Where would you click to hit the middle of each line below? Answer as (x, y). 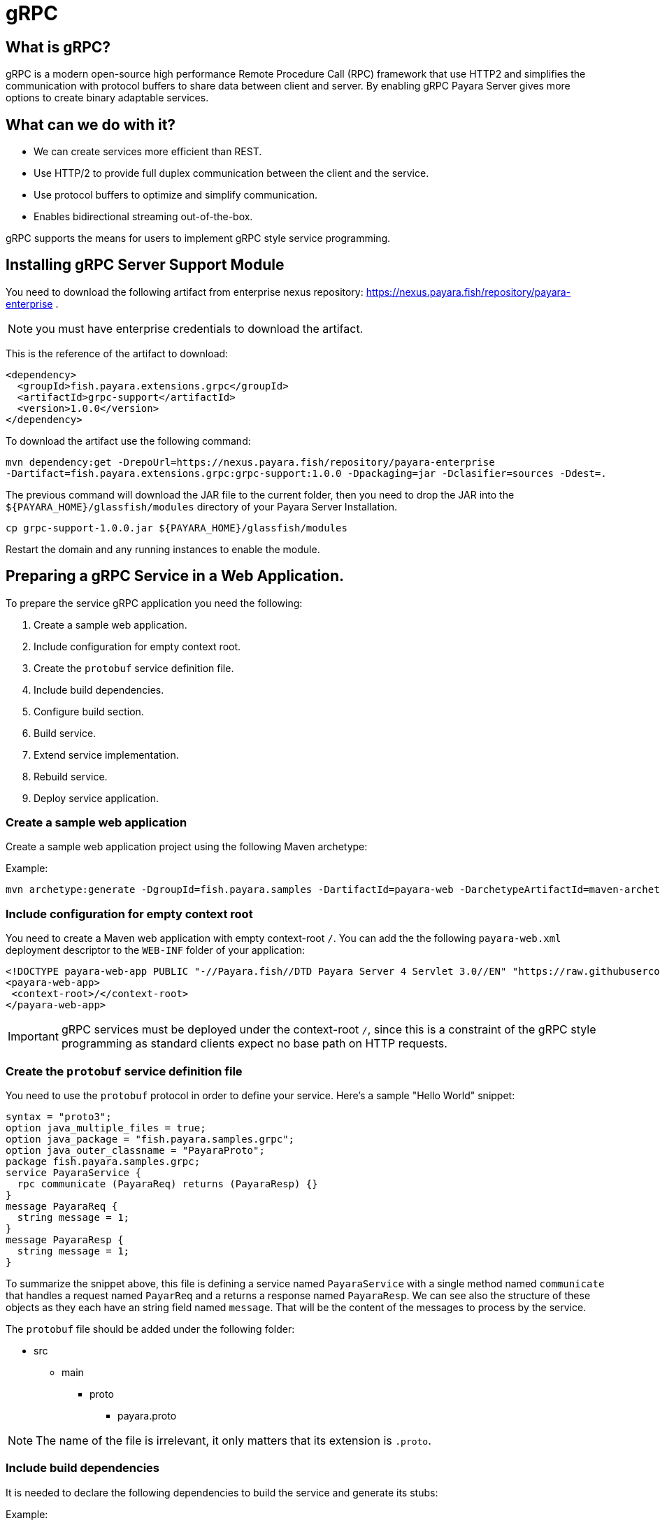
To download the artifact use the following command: (128, 441)
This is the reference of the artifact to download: (117, 353)
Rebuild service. (71, 776)
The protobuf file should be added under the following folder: (150, 1329)
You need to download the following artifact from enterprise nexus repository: (185, 292)
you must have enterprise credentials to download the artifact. (200, 328)
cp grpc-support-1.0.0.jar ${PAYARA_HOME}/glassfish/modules (177, 528)
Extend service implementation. (106, 755)
